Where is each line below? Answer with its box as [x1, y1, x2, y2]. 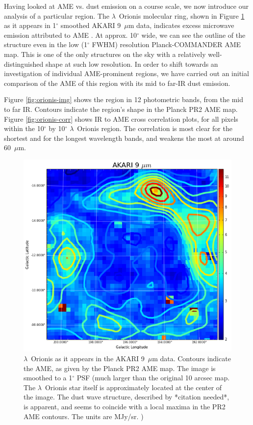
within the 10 [4, 123, 44, 133]
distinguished [4, 58, 44, 69]
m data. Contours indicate [152, 353, 231, 363]
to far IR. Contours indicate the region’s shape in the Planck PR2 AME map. [4, 104, 238, 114]
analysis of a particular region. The [4, 10, 109, 21]
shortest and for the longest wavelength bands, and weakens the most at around [4, 133, 244, 143]
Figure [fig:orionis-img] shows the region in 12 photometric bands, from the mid [4, 94, 244, 105]
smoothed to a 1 [24, 372, 73, 383]
